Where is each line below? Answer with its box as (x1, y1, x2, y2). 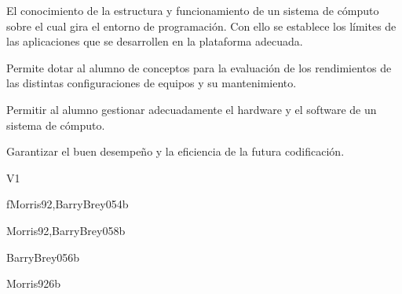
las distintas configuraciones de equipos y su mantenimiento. (6, 75, 297, 91)
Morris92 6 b (6, 275, 61, 292)
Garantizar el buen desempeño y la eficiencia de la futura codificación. (6, 143, 345, 160)
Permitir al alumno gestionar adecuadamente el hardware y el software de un (6, 101, 377, 117)
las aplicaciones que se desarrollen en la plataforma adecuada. (6, 33, 303, 50)
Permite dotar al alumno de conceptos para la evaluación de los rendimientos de (6, 59, 392, 75)
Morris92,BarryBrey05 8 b (6, 222, 126, 238)
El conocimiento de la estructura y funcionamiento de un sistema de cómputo (6, 2, 379, 18)
